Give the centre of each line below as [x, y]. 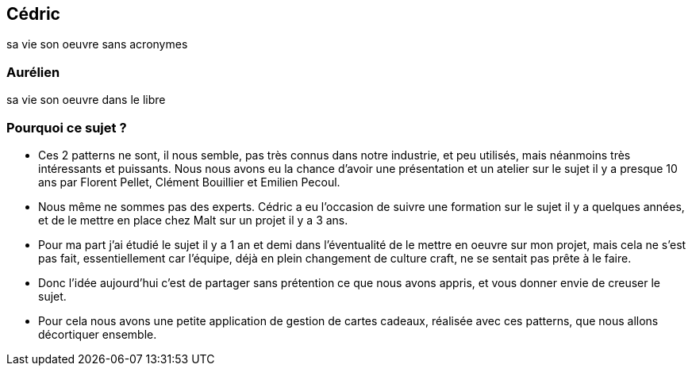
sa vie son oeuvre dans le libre [86, 100]
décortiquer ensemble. [98, 334]
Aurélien [33, 72]
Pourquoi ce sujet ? [67, 127]
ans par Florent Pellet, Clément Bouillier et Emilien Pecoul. [189, 182]
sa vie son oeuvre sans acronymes [97, 44]
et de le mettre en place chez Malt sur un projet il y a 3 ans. [193, 220]
